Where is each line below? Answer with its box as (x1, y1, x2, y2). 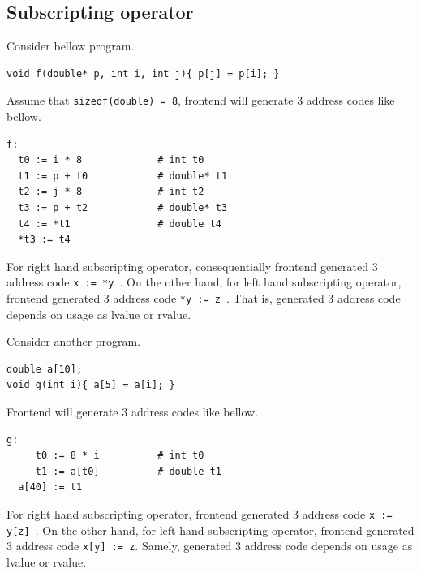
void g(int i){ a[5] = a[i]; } (6, 379, 175, 391)
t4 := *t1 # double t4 (18, 218, 221, 230)
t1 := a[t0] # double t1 (35, 465, 221, 477)
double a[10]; (6, 363, 83, 375)
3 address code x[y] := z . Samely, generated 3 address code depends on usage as (6, 537, 413, 554)
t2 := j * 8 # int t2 (18, 186, 204, 198)
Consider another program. (6, 333, 141, 350)
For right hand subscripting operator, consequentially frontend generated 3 (6, 257, 378, 274)
